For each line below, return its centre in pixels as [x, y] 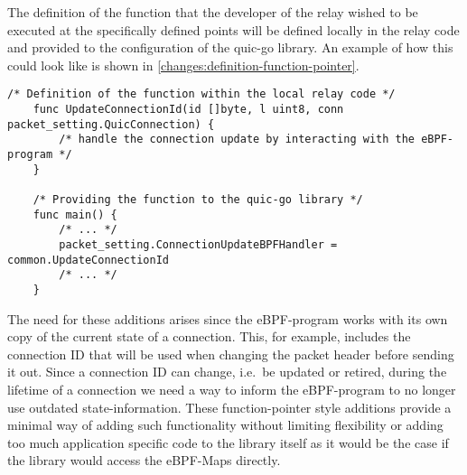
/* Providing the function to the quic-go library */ [198, 199]
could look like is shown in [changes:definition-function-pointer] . [183, 65]
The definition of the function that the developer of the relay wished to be [213, 12]
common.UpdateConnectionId [88, 260]
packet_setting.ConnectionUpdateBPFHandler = [198, 244]
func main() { [75, 214]
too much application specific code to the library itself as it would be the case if [228, 442]
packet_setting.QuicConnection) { [111, 124]
